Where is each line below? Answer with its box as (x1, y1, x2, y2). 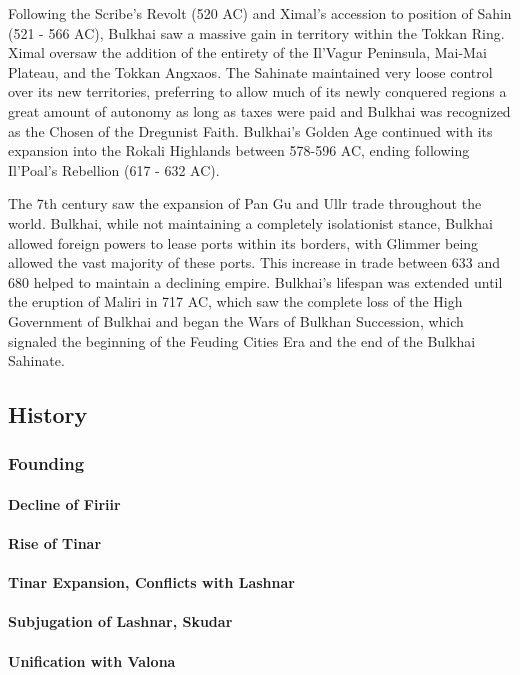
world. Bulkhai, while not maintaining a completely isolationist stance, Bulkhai (8, 212, 493, 233)
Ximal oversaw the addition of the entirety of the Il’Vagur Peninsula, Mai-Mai (8, 42, 487, 63)
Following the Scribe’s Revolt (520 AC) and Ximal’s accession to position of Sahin (8, 3, 512, 23)
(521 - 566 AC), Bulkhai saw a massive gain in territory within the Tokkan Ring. (8, 22, 505, 43)
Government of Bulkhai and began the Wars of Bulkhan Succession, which (8, 310, 464, 331)
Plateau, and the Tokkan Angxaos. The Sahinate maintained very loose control (8, 61, 493, 82)
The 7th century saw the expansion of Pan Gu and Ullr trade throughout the (8, 193, 482, 214)
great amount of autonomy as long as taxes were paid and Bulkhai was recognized (8, 100, 511, 121)
